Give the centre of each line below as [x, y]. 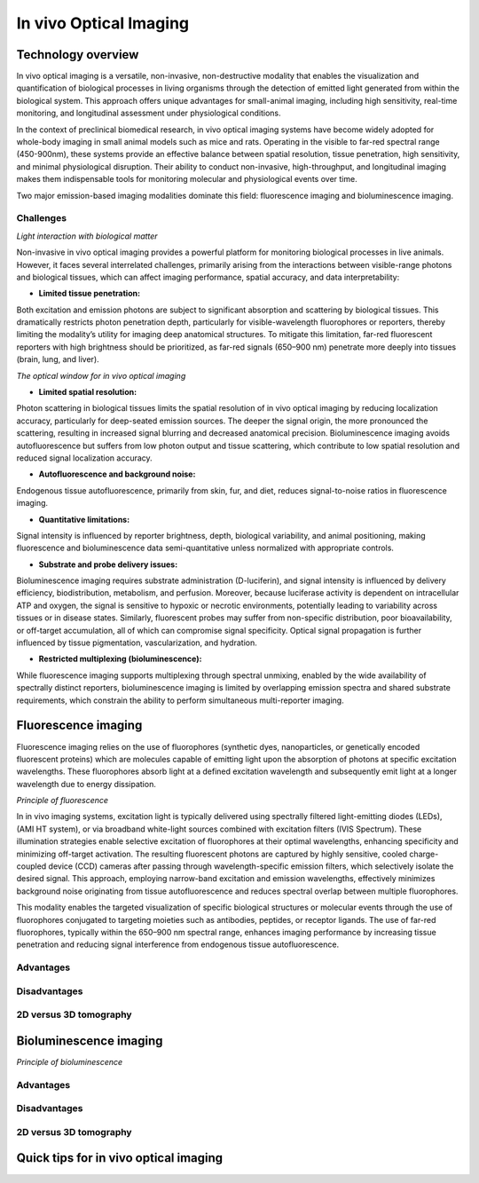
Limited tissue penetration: [90, 294]
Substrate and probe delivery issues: [108, 564]
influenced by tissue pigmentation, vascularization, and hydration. [137, 643]
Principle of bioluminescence [70, 1061]
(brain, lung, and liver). [58, 359]
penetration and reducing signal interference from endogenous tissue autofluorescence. [178, 944]
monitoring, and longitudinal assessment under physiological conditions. [149, 113]
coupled [31, 866]
